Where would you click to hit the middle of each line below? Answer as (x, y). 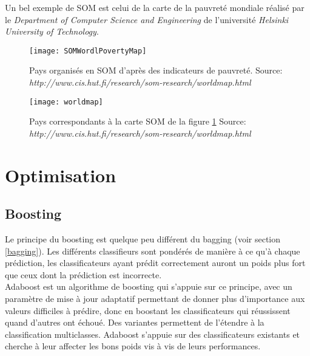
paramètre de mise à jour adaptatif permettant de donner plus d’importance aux (155, 299)
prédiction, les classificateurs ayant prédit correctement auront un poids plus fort (155, 263)
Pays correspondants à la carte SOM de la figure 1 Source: (138, 121)
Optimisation (61, 175)
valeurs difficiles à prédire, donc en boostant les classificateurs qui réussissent (148, 310)
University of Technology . (52, 31)
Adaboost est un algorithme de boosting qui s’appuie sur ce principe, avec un (149, 286)
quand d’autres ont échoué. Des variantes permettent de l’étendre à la (135, 322)
